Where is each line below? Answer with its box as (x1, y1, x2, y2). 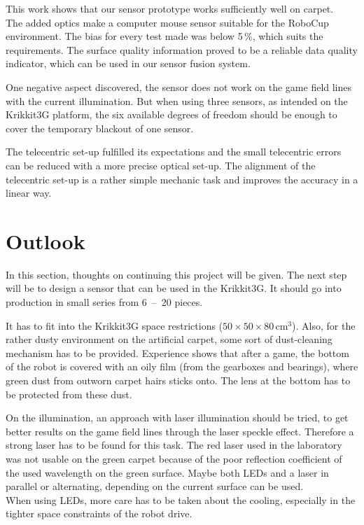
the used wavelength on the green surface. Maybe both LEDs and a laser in (6, 465, 329, 479)
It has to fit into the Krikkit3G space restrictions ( (6, 318, 223, 332)
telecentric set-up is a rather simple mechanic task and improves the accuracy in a (6, 171, 358, 186)
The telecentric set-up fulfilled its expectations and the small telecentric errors (6, 144, 342, 159)
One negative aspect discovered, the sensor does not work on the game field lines (6, 79, 352, 94)
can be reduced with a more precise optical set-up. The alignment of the (6, 157, 316, 172)
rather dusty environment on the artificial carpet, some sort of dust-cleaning (6, 332, 332, 346)
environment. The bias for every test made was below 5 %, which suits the (6, 29, 323, 43)
